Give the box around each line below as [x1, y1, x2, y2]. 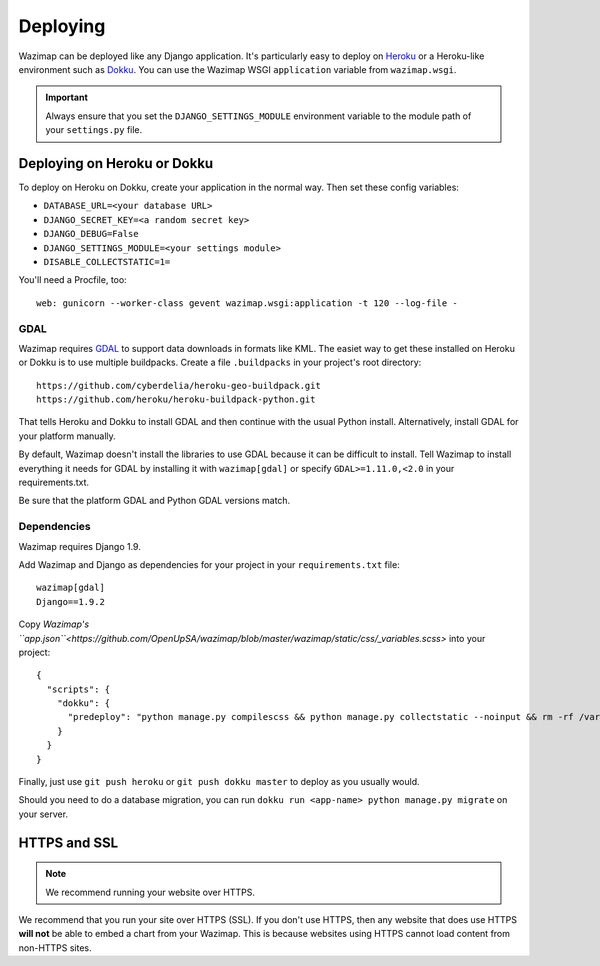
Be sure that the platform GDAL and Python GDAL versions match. [18, 495, 291, 507]
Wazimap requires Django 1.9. [18, 540, 142, 552]
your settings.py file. [45, 124, 143, 136]
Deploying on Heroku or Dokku [18, 155, 214, 172]
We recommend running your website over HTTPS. [45, 886, 255, 898]
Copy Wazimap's [18, 618, 90, 630]
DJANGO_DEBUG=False [43, 228, 139, 240]
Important [45, 91, 89, 104]
